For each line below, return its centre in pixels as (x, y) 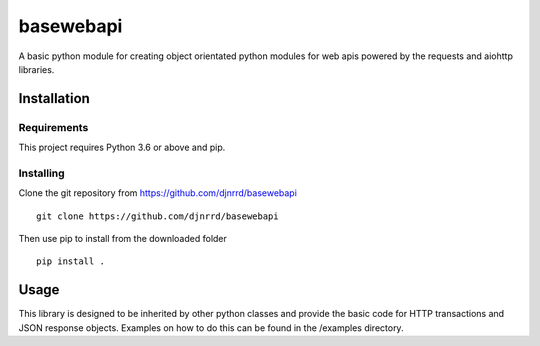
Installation (54, 98)
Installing (41, 173)
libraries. (36, 69)
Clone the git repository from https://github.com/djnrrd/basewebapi (157, 193)
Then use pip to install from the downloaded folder (122, 239)
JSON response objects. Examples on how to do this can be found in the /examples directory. (211, 327)
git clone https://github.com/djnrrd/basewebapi (157, 216)
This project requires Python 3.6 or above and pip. (122, 147)
